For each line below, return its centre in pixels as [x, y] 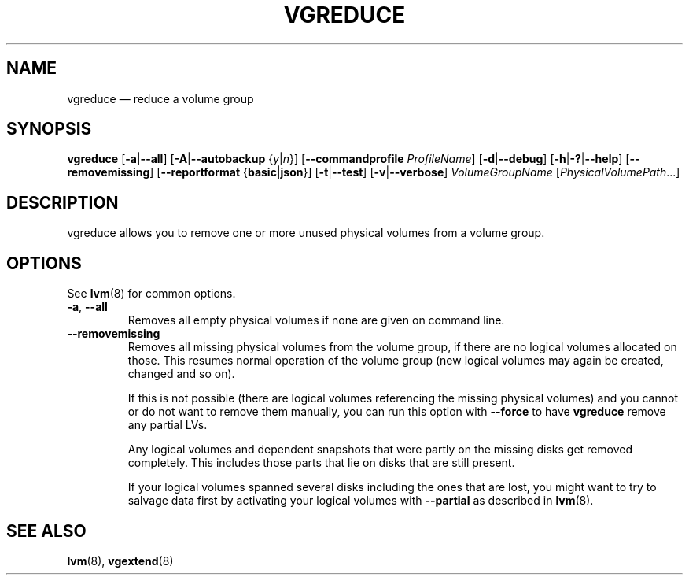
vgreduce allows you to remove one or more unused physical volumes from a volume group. [306, 233]
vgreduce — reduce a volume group [160, 98]
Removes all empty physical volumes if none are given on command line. [316, 320]
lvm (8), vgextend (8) [120, 561]
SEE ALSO [46, 531]
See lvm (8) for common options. [151, 294]
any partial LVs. [168, 425]
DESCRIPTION [63, 202]
